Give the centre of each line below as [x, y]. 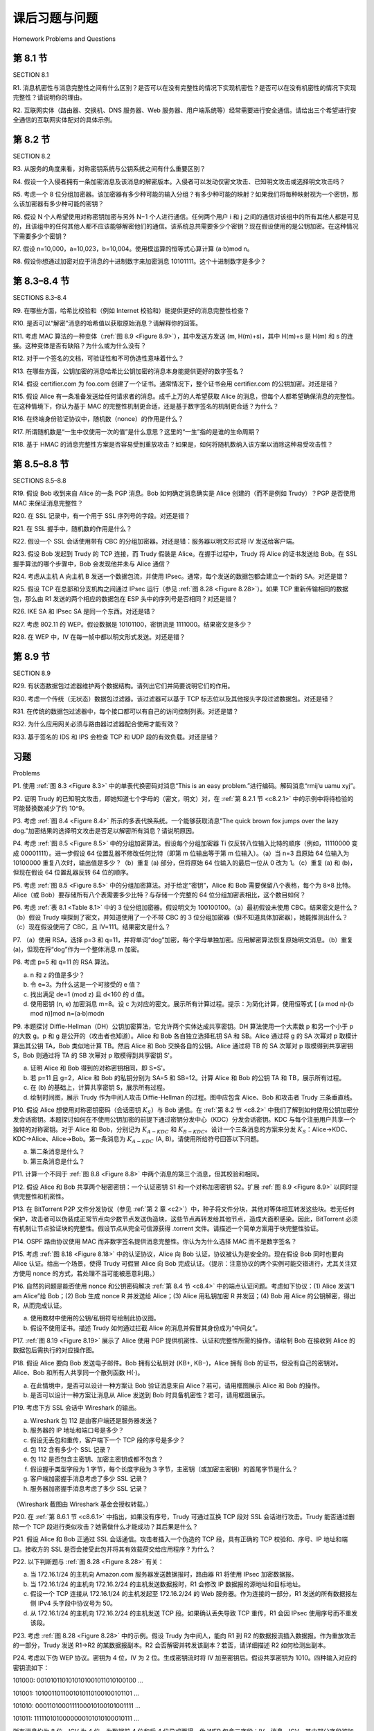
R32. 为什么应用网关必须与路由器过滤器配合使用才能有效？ [96, 724]
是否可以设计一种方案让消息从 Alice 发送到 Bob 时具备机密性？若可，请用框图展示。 [150, 1395]
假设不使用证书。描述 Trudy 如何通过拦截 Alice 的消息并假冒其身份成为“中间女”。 [145, 1328]
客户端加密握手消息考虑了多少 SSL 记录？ [89, 1479]
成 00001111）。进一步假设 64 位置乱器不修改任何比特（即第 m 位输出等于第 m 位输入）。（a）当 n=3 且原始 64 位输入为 [181, 853]
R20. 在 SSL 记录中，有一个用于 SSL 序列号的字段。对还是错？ [101, 516]
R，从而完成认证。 [39, 1305]
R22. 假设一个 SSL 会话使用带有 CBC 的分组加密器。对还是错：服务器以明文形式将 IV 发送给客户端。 [155, 541]
